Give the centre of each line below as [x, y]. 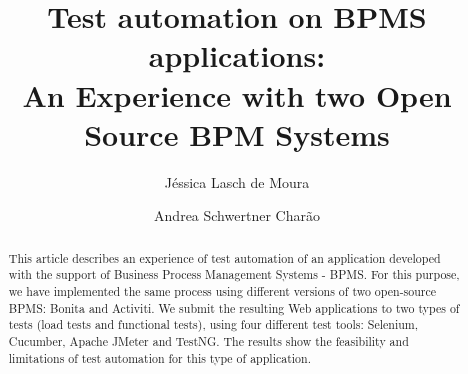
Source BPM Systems [237, 133]
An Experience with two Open [237, 94]
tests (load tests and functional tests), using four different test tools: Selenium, [213, 324]
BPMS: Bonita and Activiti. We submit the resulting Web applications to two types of [234, 307]
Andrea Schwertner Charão [237, 215]
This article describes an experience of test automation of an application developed [224, 257]
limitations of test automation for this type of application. [159, 357]
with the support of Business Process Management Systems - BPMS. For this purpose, [234, 274]
